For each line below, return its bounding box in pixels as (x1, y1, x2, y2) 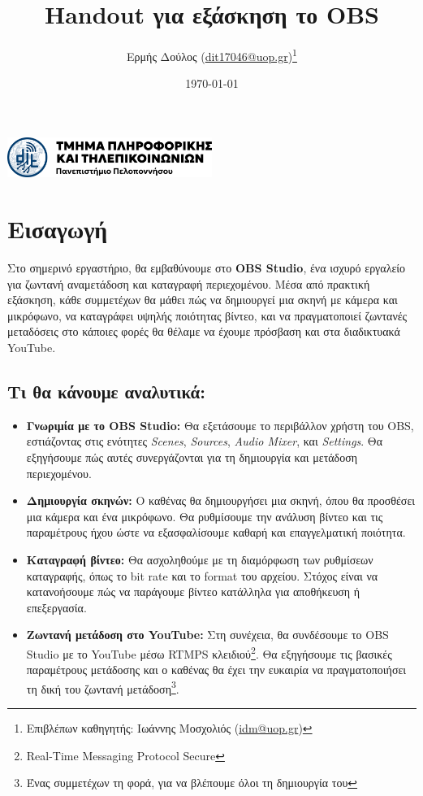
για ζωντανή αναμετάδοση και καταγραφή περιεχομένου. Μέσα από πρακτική (7, 275, 370, 292)
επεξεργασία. (26, 598, 87, 615)
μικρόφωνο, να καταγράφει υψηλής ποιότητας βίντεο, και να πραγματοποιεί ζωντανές (7, 307, 408, 324)
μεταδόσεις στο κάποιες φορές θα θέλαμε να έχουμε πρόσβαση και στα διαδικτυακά (7, 323, 400, 340)
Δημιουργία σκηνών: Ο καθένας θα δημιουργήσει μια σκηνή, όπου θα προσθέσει (26, 492, 416, 509)
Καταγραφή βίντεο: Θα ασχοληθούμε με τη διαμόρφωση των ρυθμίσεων (26, 550, 373, 568)
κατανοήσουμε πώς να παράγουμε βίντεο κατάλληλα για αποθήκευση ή (26, 583, 360, 600)
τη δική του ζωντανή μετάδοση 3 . (26, 677, 179, 697)
